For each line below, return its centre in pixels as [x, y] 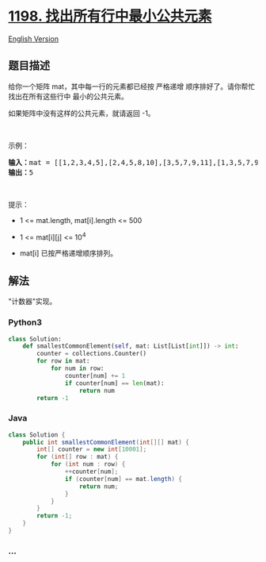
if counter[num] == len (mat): [114, 383]
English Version [34, 38]
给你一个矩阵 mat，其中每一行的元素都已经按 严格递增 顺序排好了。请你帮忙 [132, 86]
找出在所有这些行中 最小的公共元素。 [68, 96]
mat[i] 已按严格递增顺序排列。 [68, 253]
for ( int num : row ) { [88, 464]
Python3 [25, 322]
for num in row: [77, 369]
